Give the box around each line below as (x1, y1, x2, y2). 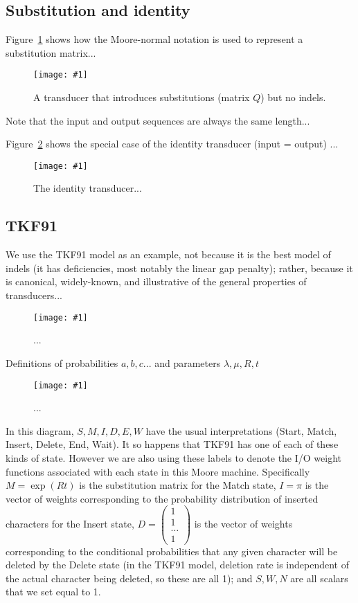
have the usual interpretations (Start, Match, (145, 423, 337, 438)
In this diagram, (6, 423, 74, 438)
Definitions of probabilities (6, 355, 118, 370)
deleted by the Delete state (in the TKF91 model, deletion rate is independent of (6, 557, 350, 572)
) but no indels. (260, 90, 326, 105)
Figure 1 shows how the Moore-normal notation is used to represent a (6, 32, 303, 46)
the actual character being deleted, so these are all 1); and (6, 570, 253, 585)
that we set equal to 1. (6, 584, 101, 599)
